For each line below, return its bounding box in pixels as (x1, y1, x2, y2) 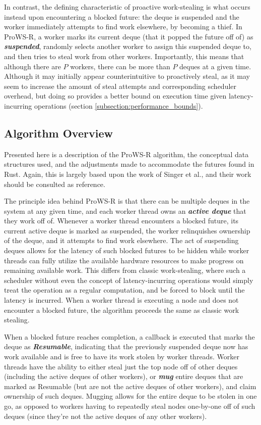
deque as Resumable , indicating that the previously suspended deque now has (4, 341, 248, 352)
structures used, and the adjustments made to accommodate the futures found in (4, 159, 254, 169)
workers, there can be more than (70, 61, 170, 71)
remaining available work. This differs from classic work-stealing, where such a (4, 265, 246, 275)
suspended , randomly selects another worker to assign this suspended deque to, (4, 41, 251, 52)
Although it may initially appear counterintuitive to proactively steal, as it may (4, 71, 250, 81)
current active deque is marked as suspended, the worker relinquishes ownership (4, 225, 250, 235)
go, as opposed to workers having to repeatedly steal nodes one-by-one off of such (4, 400, 255, 411)
